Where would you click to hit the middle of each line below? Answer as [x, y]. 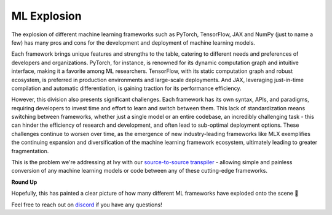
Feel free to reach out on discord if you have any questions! [87, 205]
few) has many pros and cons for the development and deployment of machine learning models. [133, 42]
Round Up [24, 182]
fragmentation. [30, 151]
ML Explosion [47, 16]
